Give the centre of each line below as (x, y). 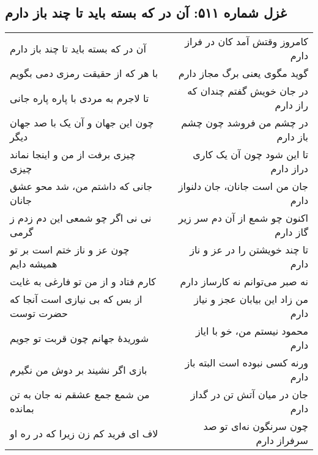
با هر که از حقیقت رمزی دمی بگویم (84, 73)
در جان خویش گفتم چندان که (248, 91)
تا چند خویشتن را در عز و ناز (249, 250)
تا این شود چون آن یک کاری (250, 155)
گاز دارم (291, 232)
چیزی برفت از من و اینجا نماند (73, 155)
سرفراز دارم (282, 440)
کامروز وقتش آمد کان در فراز (246, 42)
